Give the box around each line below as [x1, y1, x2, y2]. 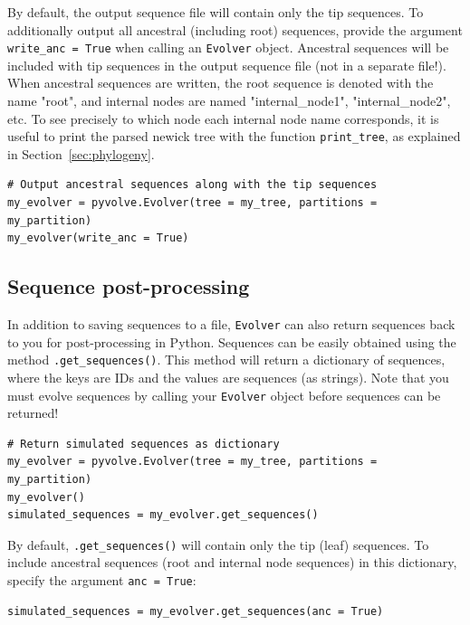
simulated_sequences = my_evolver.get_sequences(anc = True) [7, 604, 384, 618]
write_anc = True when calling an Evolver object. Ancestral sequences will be [7, 38, 449, 57]
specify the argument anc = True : [7, 571, 197, 590]
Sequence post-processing [7, 272, 250, 300]
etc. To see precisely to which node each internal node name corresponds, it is [7, 109, 439, 128]
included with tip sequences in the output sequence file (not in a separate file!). [7, 55, 446, 74]
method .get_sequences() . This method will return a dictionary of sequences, [7, 350, 446, 369]
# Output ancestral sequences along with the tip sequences [7, 178, 378, 192]
